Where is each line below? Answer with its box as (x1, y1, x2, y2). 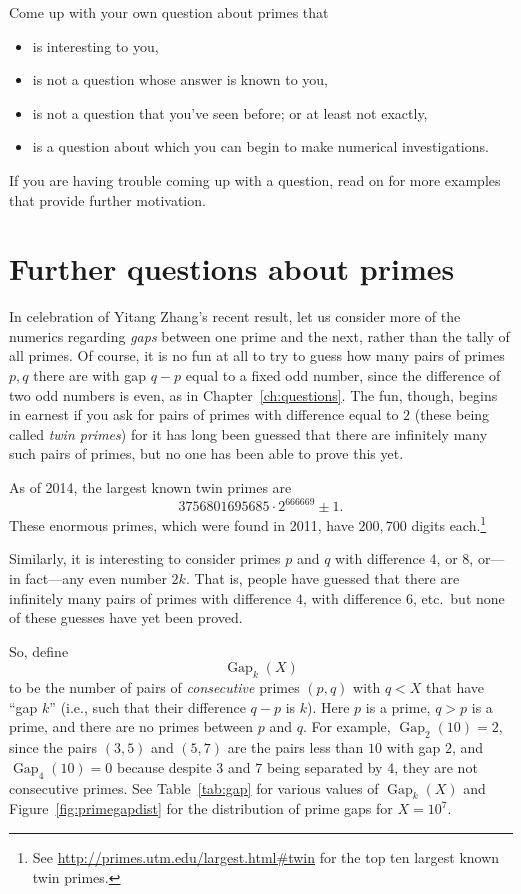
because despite (117, 756, 212, 777)
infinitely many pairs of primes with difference (9, 587, 292, 608)
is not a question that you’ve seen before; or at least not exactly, (32, 102, 428, 123)
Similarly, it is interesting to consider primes (9, 548, 281, 569)
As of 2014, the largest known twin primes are (9, 477, 292, 498)
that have (426, 677, 485, 698)
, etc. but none (412, 587, 505, 608)
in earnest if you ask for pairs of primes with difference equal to (9, 404, 399, 425)
